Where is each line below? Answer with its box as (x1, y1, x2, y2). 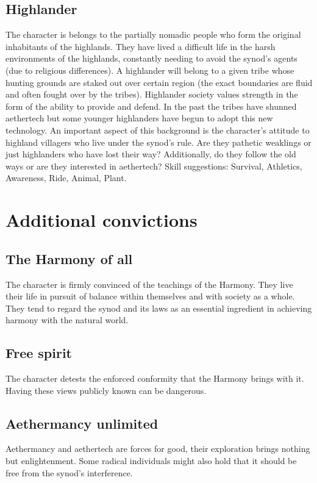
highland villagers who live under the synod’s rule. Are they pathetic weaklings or (5, 135, 312, 148)
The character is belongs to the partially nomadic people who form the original (5, 28, 301, 41)
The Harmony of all (5, 249, 133, 268)
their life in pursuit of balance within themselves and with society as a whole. (5, 290, 295, 302)
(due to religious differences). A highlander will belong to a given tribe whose (5, 63, 294, 76)
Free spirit (5, 343, 73, 362)
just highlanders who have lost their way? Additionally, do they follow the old (5, 148, 296, 160)
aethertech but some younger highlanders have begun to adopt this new (5, 112, 273, 124)
